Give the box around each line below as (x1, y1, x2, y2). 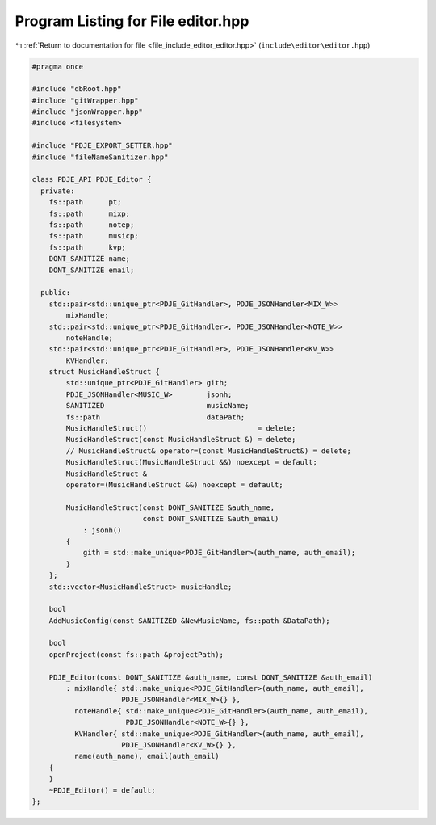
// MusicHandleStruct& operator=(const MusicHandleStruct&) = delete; (65, 446, 351, 456)
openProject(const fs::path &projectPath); (48, 650, 224, 659)
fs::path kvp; (48, 242, 127, 252)
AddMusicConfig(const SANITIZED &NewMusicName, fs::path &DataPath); (48, 616, 330, 625)
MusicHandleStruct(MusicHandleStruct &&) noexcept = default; (65, 457, 318, 467)
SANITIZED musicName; (65, 401, 249, 410)
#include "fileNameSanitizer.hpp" (31, 152, 169, 162)
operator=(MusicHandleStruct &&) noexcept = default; (65, 480, 283, 489)
